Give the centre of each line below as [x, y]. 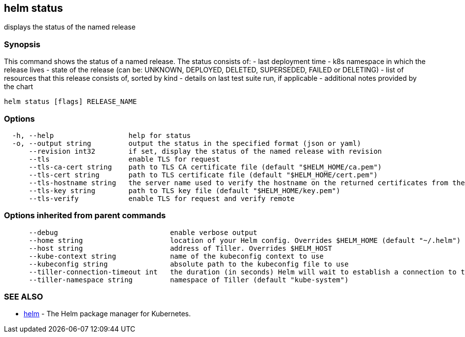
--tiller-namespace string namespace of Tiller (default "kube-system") [189, 280]
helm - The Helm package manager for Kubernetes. [107, 314]
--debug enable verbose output [143, 232]
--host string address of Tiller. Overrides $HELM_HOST [180, 248]
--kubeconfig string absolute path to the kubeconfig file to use [189, 264]
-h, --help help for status [101, 135]
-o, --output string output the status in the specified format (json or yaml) [186, 143]
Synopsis [22, 44]
